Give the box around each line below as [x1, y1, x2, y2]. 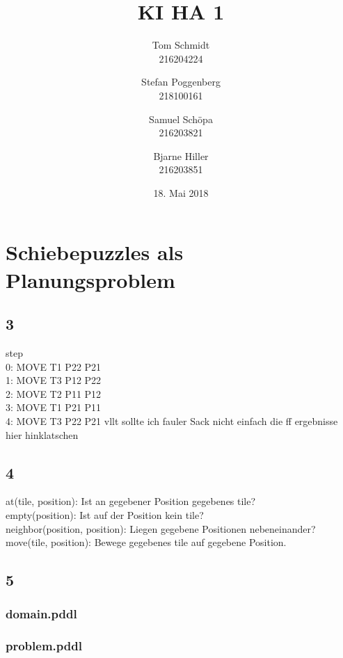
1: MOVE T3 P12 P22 [6, 373, 102, 387]
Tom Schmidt [152, 38, 210, 52]
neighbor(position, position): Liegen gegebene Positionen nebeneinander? [6, 521, 316, 536]
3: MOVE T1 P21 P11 [6, 400, 102, 415]
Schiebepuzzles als [6, 238, 184, 266]
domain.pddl [6, 605, 77, 623]
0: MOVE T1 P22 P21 [6, 359, 102, 374]
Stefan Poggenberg [141, 74, 221, 89]
